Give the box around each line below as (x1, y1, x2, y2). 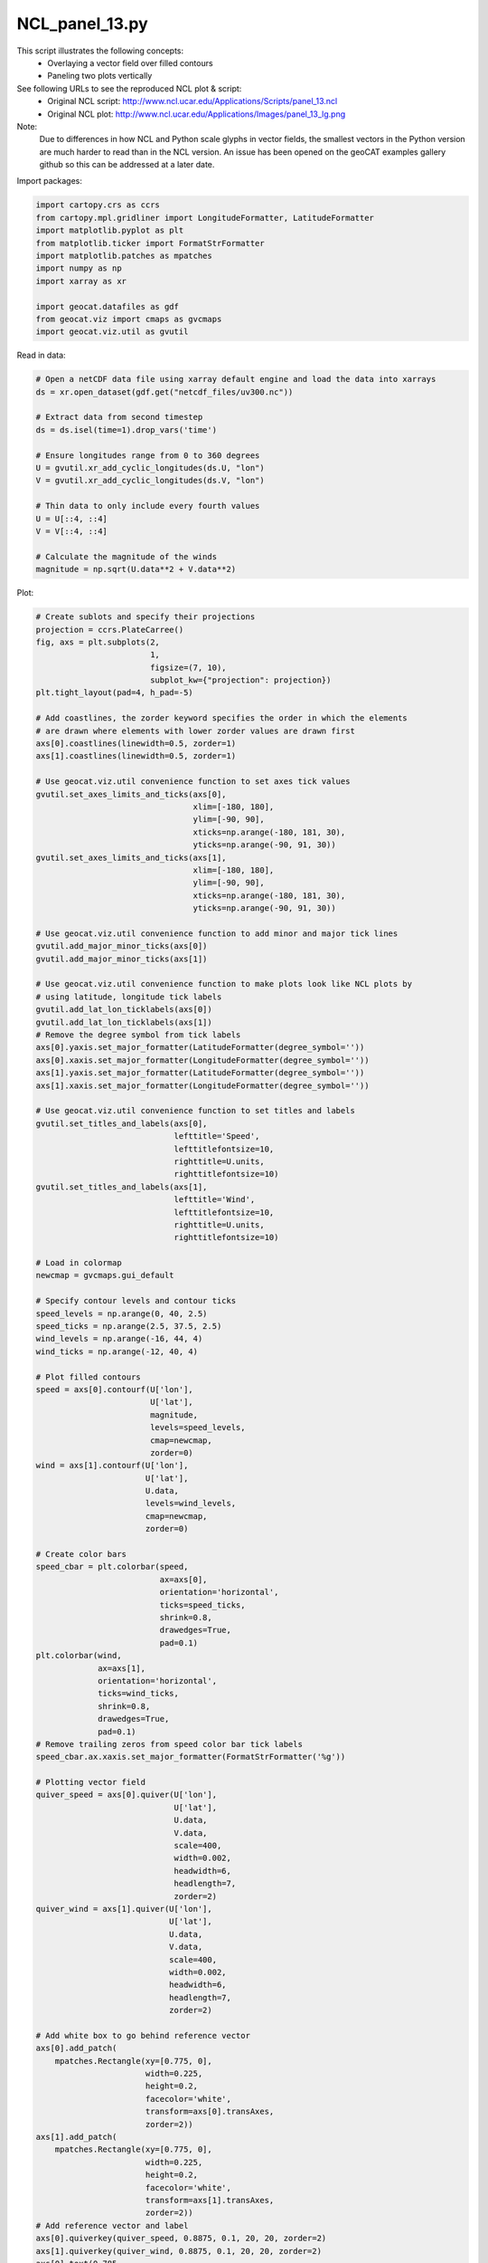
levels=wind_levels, (145, 1498, 237, 1509)
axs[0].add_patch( (35, 2043, 117, 2054)
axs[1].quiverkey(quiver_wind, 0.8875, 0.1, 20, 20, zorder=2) (35, 2246, 323, 2256)
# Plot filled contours (35, 1371, 142, 1382)
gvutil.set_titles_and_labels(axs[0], (35, 1118, 208, 1129)
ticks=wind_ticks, (98, 1688, 180, 1699)
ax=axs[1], (98, 1663, 146, 1674)
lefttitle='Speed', (174, 1131, 260, 1141)
